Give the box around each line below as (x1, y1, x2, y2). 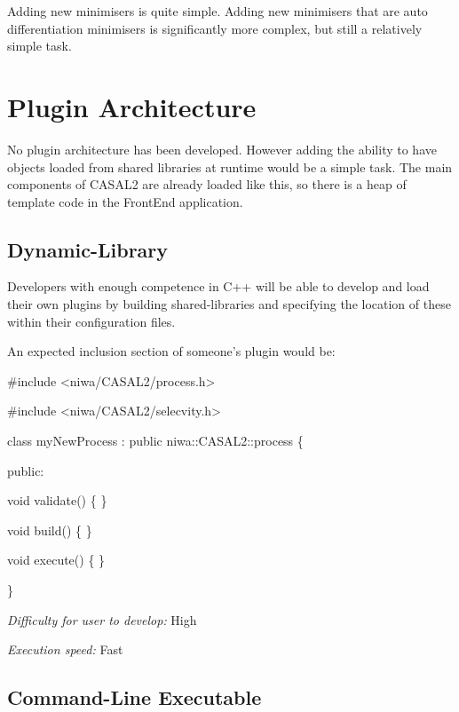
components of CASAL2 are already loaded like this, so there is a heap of (7, 175, 407, 194)
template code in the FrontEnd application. (7, 192, 243, 210)
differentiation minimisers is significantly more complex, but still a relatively (7, 19, 423, 37)
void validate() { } (7, 491, 107, 510)
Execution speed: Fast (7, 640, 123, 659)
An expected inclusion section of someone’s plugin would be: (7, 342, 336, 360)
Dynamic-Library (7, 235, 169, 263)
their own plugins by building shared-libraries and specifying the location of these (7, 295, 451, 313)
